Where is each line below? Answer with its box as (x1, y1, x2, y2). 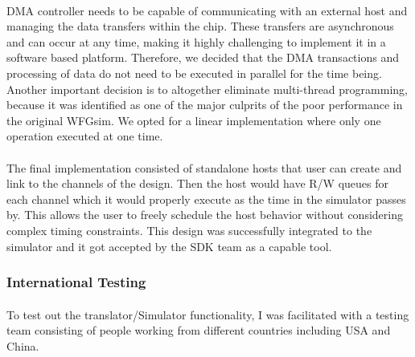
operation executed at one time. (6, 128, 163, 144)
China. (6, 337, 39, 354)
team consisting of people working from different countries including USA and (6, 322, 391, 339)
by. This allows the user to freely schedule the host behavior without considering (6, 206, 403, 223)
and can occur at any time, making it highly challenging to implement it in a (6, 33, 386, 50)
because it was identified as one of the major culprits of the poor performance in (6, 96, 403, 113)
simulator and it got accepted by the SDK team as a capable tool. (6, 237, 332, 254)
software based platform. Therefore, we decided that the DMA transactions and (6, 49, 399, 66)
